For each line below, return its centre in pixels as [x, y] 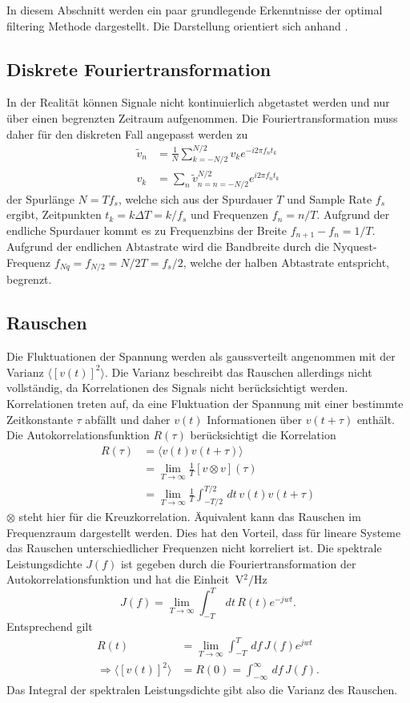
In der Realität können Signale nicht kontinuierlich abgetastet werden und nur [198, 102]
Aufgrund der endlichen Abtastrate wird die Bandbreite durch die [168, 246]
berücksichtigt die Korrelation [263, 435]
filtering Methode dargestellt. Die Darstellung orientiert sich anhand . [177, 25]
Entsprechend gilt [50, 626]
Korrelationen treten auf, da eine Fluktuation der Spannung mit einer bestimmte [205, 404]
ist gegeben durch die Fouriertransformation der [238, 563]
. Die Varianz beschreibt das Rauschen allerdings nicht [238, 372]
